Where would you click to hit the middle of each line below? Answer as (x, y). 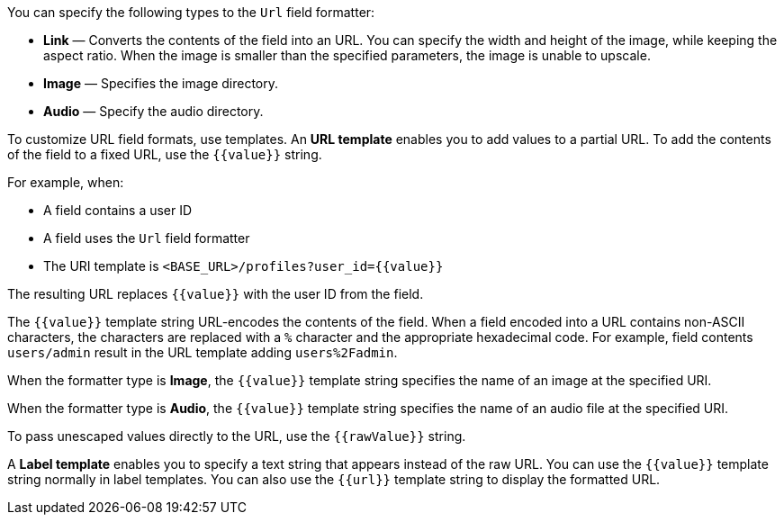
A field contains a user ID (118, 210)
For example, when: (66, 182)
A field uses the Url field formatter (147, 238)
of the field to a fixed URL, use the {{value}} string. (165, 154)
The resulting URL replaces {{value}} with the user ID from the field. (216, 294)
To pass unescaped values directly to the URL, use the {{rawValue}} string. (237, 436)
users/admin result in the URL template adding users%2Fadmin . (203, 352)
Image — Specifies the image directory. (161, 83)
